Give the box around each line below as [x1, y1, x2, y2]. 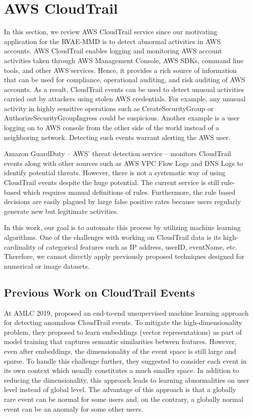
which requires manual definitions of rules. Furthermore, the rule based [22, 186, 235, 197]
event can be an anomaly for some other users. [4, 403, 143, 414]
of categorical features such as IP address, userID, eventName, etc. [38, 241, 237, 252]
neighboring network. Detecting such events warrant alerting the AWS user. [4, 132, 231, 142]
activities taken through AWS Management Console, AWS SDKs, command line [4, 55, 244, 65]
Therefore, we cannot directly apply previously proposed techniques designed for [4, 251, 245, 261]
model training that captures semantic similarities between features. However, [4, 336, 237, 347]
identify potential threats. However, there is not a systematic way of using [4, 167, 226, 178]
